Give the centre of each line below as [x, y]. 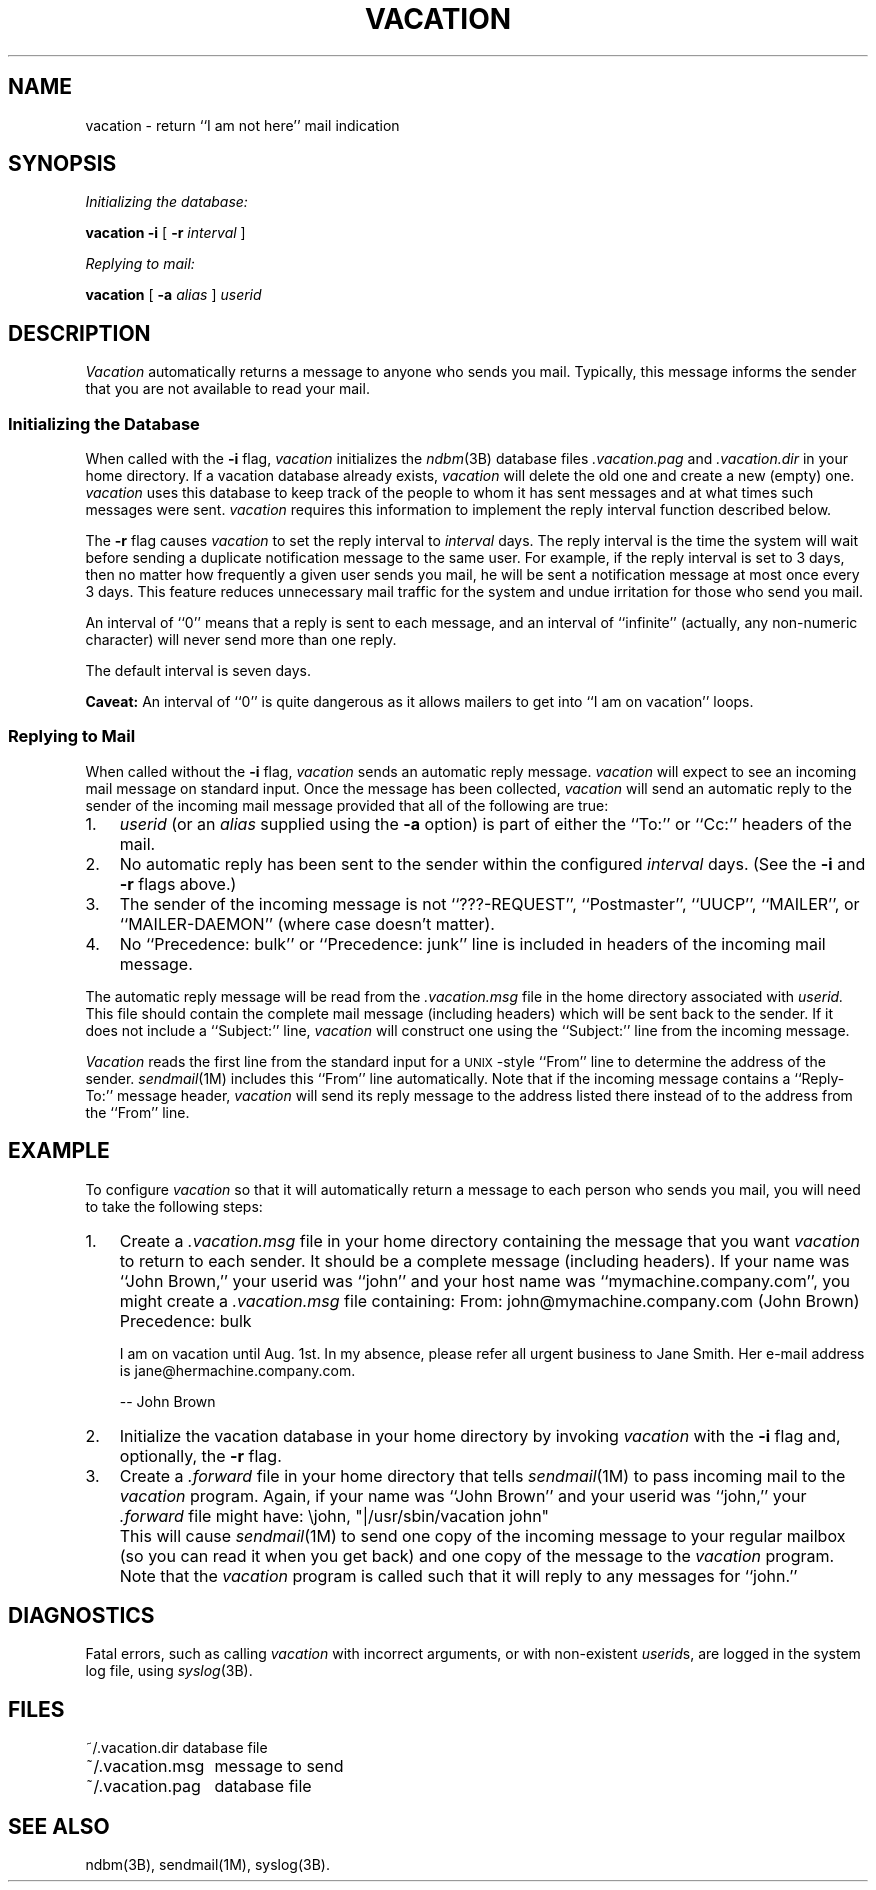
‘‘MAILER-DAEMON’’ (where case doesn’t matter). [307, 923]
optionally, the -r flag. [200, 1455]
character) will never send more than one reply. [241, 640]
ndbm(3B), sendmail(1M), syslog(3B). [207, 1865]
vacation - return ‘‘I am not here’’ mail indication [242, 125]
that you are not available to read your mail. [227, 389]
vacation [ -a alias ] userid [173, 295]
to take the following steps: [174, 1206]
